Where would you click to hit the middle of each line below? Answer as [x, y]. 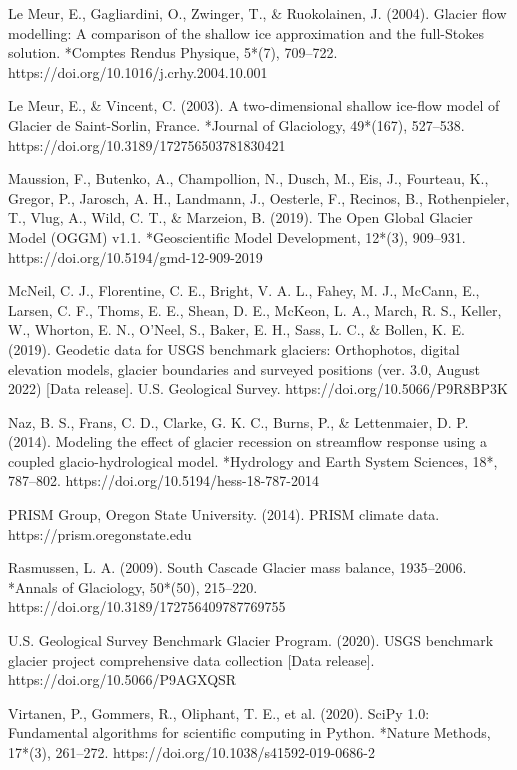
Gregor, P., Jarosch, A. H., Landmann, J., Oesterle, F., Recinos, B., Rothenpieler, [259, 197]
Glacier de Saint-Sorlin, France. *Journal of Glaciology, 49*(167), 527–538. [236, 124]
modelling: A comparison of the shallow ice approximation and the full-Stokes [246, 32]
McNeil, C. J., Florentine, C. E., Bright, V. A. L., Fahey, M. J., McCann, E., [244, 290]
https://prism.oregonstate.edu [100, 533]
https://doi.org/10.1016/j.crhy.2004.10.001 [138, 71]
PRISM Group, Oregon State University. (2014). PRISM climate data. [224, 514]
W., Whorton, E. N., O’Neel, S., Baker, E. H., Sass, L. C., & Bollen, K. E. [236, 329]
